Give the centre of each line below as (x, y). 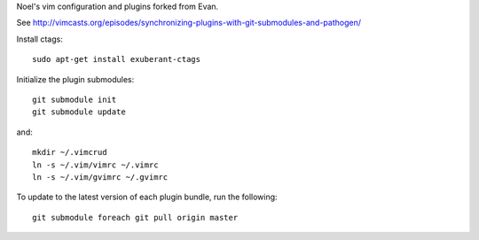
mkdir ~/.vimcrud (70, 152)
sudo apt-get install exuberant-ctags (117, 59)
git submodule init (75, 99)
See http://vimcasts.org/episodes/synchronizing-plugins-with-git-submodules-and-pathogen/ (188, 23)
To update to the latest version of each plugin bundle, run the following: (147, 197)
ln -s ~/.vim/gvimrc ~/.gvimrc (100, 177)
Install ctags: (40, 39)
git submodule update (79, 112)
